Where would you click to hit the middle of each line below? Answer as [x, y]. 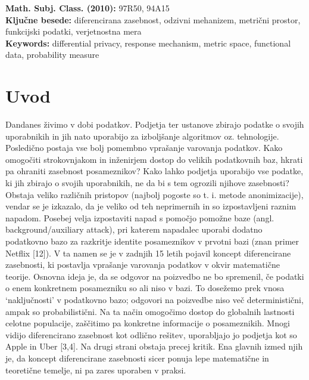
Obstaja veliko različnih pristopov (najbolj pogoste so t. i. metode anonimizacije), [154, 194]
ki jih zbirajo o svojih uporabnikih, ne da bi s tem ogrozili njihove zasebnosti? [147, 183]
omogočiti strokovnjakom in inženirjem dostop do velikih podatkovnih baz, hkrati [154, 159]
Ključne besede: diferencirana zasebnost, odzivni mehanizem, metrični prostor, [153, 19]
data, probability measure [52, 55]
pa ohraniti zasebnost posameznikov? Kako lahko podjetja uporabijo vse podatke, [154, 171]
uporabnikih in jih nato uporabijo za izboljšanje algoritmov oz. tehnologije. [142, 136]
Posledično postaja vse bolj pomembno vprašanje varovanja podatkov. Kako [144, 148]
